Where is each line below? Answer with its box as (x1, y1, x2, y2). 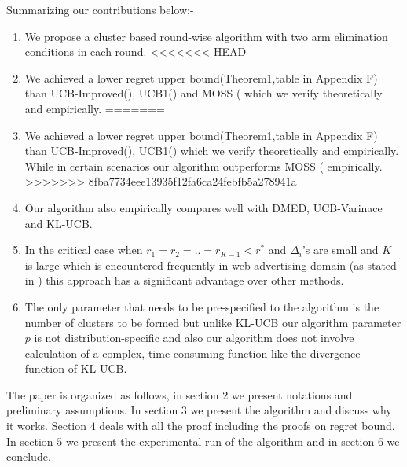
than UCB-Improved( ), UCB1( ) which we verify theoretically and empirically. (24, 142, 399, 159)
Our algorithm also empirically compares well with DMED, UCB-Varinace (24, 199, 383, 215)
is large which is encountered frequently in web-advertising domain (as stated (24, 256, 397, 273)
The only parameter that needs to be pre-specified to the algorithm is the (24, 298, 379, 314)
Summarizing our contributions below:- (6, 2, 194, 17)
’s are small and (302, 241, 379, 258)
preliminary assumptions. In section (6, 402, 178, 418)
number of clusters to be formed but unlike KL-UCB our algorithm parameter (24, 314, 401, 330)
